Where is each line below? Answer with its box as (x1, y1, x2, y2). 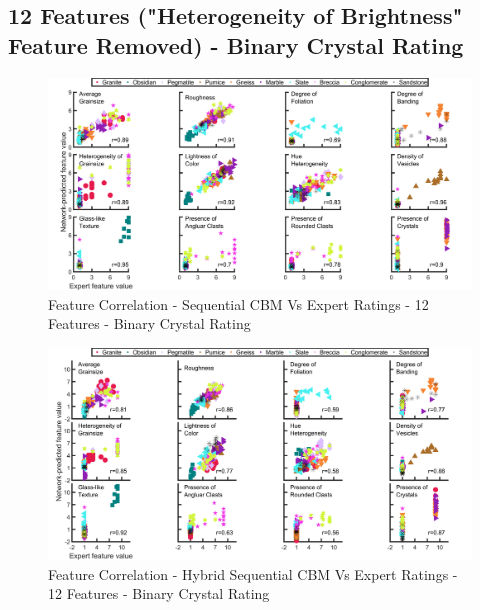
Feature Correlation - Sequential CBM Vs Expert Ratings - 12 (48, 293, 429, 314)
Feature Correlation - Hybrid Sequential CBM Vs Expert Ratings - (48, 563, 458, 584)
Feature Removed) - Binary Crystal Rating (8, 29, 464, 60)
